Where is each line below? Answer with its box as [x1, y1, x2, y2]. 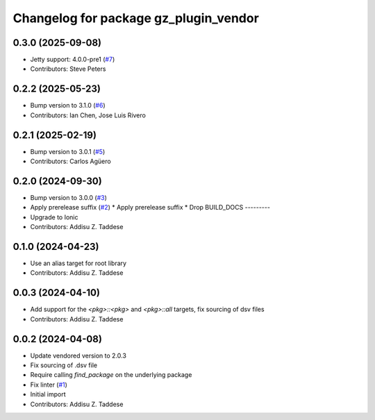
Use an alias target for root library [30, 259, 127, 267]
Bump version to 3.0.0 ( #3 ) [30, 193, 108, 201]
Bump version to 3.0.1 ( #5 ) [30, 147, 106, 156]
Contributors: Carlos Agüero [30, 157, 111, 166]
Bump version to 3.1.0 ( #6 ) [30, 101, 106, 110]
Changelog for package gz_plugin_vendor [12, 10, 260, 26]
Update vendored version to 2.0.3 [30, 351, 126, 360]
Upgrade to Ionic [30, 212, 78, 221]
